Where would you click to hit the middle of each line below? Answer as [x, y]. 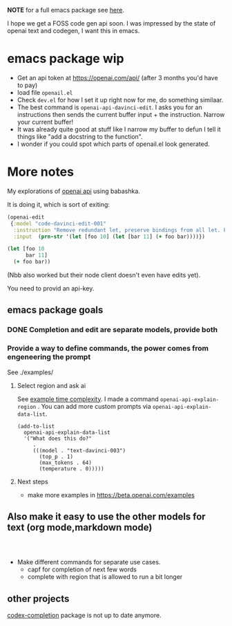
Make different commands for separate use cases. [89, 562]
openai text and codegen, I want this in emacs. [74, 31]
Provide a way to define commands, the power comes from [108, 349]
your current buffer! [45, 122]
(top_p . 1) [56, 457]
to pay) [27, 85]
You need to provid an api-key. [51, 288]
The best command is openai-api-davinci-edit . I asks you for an [109, 107]
